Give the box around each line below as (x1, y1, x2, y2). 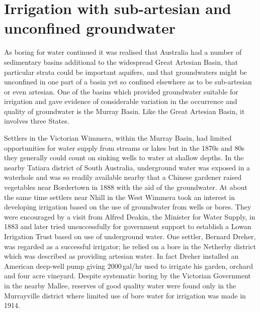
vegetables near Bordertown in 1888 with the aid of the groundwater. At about (4, 182, 247, 192)
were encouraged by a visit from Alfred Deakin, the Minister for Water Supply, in (4, 211, 255, 222)
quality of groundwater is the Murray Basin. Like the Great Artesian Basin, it (4, 106, 245, 116)
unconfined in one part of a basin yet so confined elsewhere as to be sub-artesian (4, 76, 252, 87)
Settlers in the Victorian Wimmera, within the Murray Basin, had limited (4, 133, 232, 143)
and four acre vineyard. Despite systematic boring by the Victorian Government (4, 270, 251, 281)
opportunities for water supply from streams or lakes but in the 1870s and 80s (4, 142, 244, 153)
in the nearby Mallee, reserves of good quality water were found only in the (4, 280, 236, 290)
